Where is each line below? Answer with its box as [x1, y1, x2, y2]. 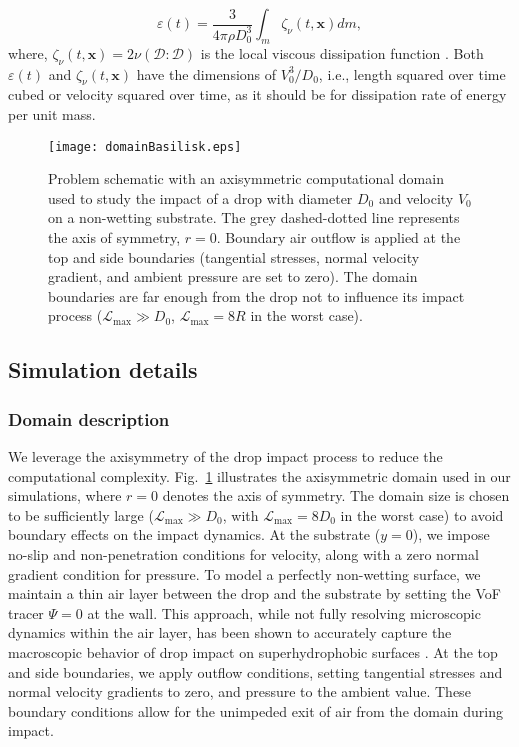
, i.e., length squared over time [318, 63, 506, 84]
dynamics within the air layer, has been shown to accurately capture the [8, 622, 452, 643]
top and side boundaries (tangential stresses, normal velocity [48, 246, 420, 267]
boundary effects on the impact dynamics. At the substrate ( [8, 524, 381, 545]
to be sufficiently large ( [8, 504, 154, 525]
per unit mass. [8, 103, 96, 124]
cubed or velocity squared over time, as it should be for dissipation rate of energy [8, 84, 507, 105]
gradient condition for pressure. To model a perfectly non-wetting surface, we [8, 563, 481, 584]
